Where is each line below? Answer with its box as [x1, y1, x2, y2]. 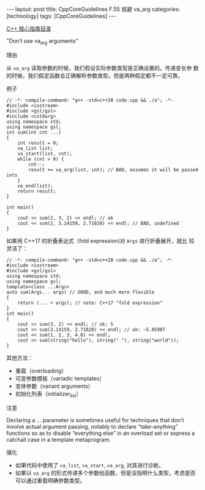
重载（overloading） [15, 367, 67, 374]
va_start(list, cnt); [17, 150, 72, 157]
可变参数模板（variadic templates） [15, 374, 105, 382]
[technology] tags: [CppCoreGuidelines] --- [6, 12, 116, 20]
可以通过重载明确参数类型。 [15, 477, 86, 484]
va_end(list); [17, 182, 53, 189]
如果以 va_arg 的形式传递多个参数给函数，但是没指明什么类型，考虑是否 [15, 469, 196, 477]
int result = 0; [17, 139, 59, 146]
